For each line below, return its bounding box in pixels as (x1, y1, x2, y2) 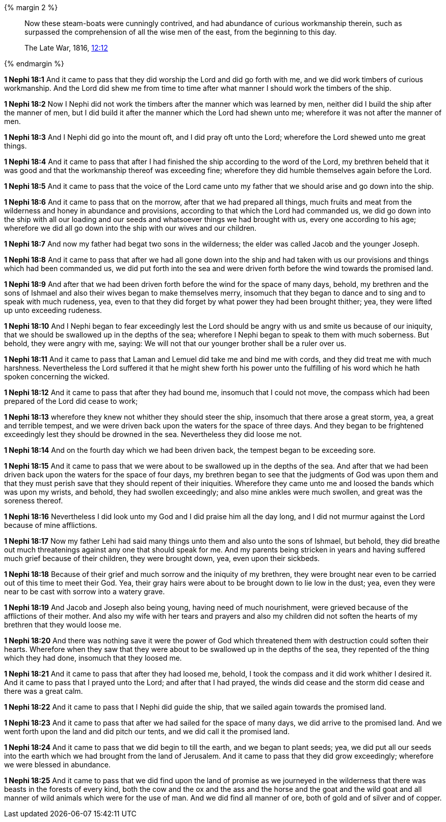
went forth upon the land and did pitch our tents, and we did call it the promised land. (4, 727, 290, 736)
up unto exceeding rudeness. (4, 306, 102, 315)
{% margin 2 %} (4, 3, 58, 12)
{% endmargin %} (4, 59, 64, 68)
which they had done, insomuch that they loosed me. (4, 654, 182, 662)
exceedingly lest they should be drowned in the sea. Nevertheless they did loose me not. (4, 430, 302, 439)
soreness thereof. (4, 496, 63, 505)
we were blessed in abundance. (4, 760, 111, 769)
